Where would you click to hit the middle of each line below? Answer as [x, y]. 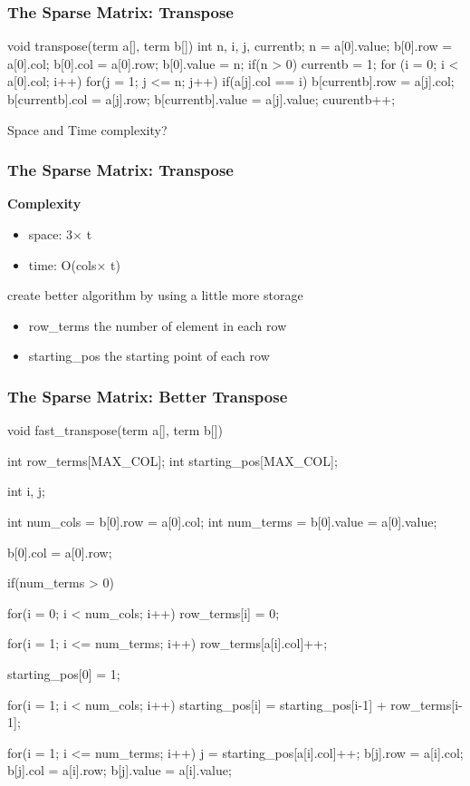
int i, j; [27, 491]
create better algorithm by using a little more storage [155, 295]
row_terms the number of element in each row [158, 325]
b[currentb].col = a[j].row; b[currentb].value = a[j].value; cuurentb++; [201, 99]
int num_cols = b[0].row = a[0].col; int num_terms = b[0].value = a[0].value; [222, 521]
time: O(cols [62, 264]
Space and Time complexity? [87, 129]
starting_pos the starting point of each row [149, 356]
